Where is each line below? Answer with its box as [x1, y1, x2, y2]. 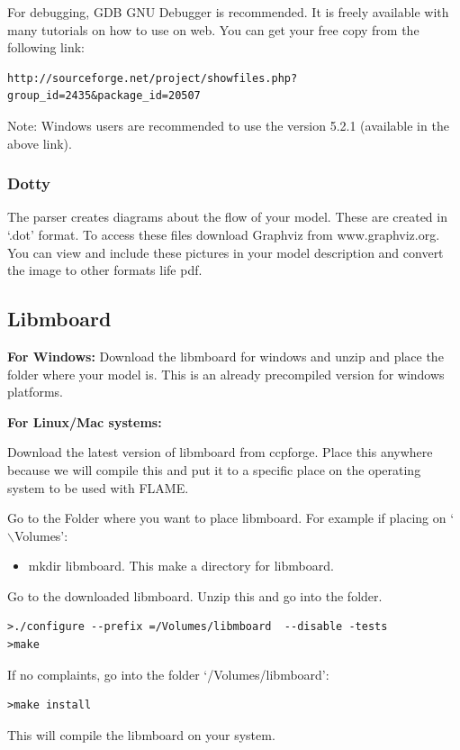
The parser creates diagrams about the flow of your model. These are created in [7, 207, 447, 226]
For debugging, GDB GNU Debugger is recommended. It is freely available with [7, 3, 449, 21]
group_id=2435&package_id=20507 [7, 89, 201, 103]
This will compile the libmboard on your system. [7, 725, 275, 744]
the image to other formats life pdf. [7, 261, 203, 279]
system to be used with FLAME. [7, 478, 189, 497]
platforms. [7, 382, 63, 401]
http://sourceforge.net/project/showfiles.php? [7, 71, 298, 85]
